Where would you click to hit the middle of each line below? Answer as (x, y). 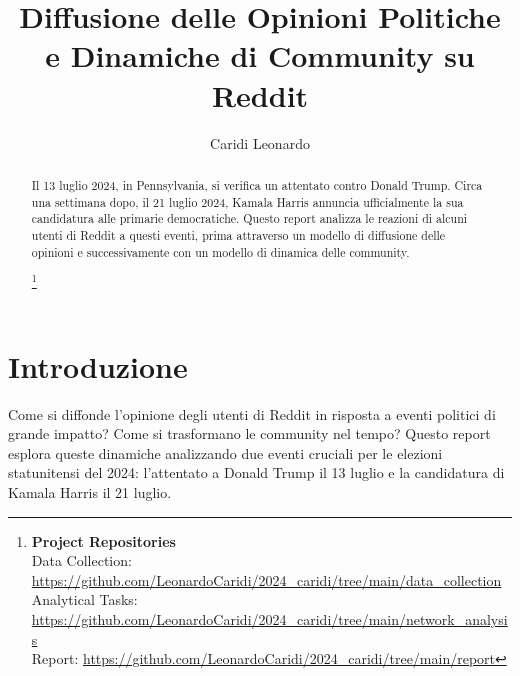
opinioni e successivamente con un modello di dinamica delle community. (220, 251)
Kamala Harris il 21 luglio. (90, 492)
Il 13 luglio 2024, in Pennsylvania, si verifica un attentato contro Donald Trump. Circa (257, 184)
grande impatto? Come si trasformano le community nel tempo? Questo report (249, 433)
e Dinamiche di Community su (260, 55)
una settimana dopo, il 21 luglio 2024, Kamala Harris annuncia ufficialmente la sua (247, 201)
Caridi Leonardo (260, 142)
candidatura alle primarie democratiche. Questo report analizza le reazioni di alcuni (249, 218)
